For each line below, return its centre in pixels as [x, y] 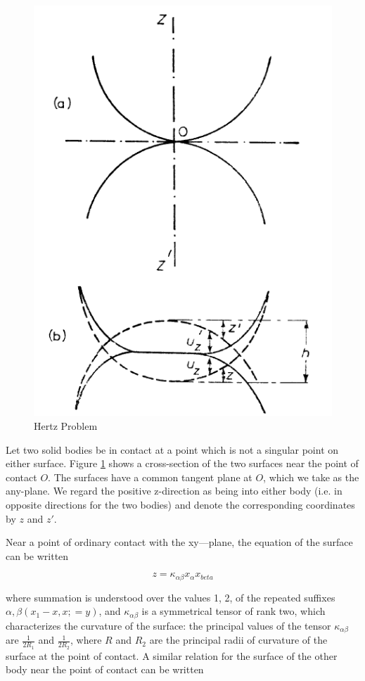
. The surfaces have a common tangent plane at [150, 477]
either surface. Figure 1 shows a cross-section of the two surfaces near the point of [182, 463]
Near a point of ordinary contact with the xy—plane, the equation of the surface [179, 542]
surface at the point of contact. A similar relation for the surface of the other [172, 655]
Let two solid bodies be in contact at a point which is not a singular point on [172, 449]
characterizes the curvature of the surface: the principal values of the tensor [168, 625]
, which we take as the [311, 477]
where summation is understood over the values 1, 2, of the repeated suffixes [171, 597]
